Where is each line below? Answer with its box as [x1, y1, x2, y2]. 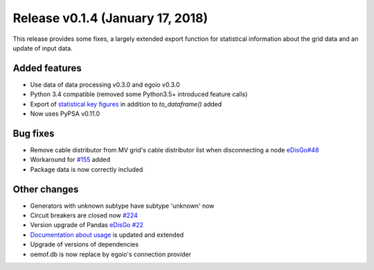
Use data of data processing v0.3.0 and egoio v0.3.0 [30, 80, 180, 89]
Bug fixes [12, 127, 55, 139]
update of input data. [12, 44, 73, 52]
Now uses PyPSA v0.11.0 [30, 109, 100, 118]
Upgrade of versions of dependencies [30, 240, 139, 249]
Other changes [12, 183, 79, 195]
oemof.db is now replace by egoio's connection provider [30, 250, 192, 258]
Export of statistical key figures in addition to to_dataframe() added [30, 100, 222, 108]
